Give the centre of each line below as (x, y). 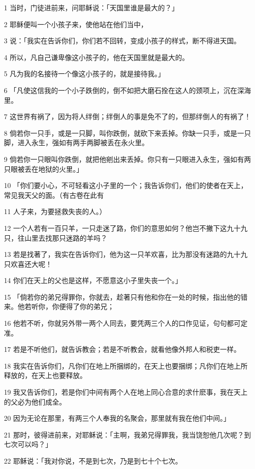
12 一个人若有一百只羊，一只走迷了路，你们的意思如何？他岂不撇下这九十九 (126, 228)
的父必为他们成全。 (35, 401)
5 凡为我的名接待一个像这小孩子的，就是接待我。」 (84, 74)
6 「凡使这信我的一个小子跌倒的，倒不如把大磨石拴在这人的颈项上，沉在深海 (127, 90)
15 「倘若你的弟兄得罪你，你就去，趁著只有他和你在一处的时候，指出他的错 (126, 297)
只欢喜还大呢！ (28, 264)
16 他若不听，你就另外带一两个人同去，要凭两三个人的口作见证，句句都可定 (126, 323)
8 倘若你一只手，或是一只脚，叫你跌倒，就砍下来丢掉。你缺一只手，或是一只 (127, 133)
